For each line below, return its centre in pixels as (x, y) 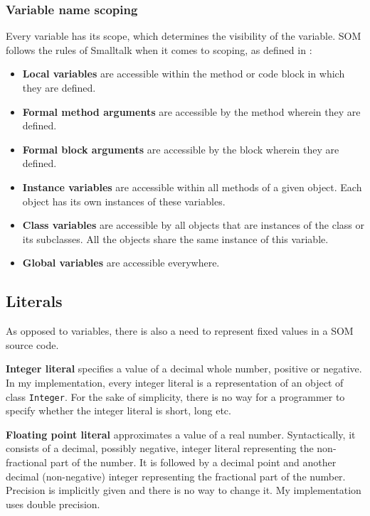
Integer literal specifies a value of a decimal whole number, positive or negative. (184, 369)
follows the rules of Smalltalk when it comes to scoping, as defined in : (159, 49)
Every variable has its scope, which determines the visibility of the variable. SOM (184, 36)
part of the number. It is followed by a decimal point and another (193, 462)
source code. (32, 344)
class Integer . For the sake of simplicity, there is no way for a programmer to (175, 396)
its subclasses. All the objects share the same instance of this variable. (175, 238)
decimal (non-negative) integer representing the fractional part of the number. (176, 476)
